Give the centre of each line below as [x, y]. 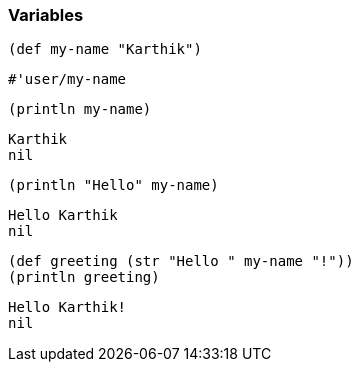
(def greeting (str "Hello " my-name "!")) [181, 261]
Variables [46, 15]
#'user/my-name [67, 79]
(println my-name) [80, 109]
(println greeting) [84, 277]
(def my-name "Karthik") [105, 49]
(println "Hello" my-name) [113, 185]
